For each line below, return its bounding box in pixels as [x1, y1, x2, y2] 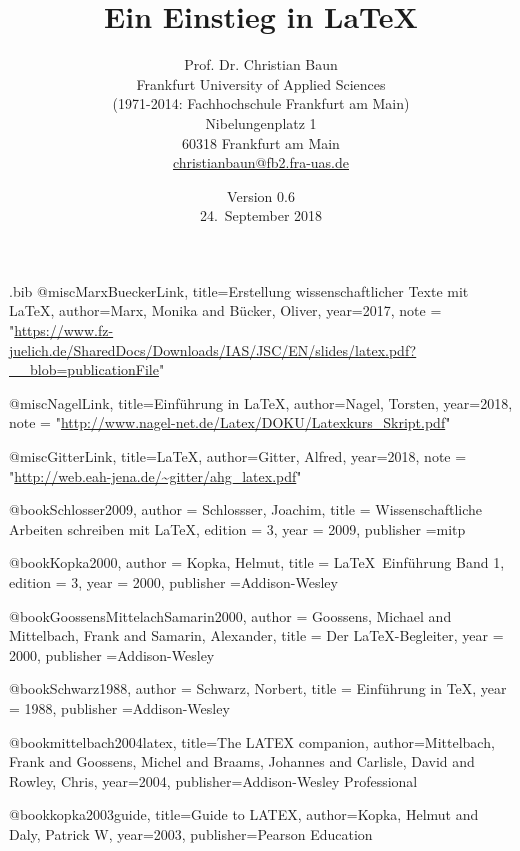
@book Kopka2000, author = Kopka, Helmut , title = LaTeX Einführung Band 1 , [9, 552, 505, 573]
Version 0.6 [227, 185, 295, 206]
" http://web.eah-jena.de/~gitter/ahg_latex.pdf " [9, 465, 302, 486]
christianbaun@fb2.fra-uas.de [172, 152, 350, 173]
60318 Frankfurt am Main [182, 132, 340, 153]
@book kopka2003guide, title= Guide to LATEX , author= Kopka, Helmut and [9, 804, 479, 825]
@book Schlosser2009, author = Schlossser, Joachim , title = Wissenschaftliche [9, 499, 483, 520]
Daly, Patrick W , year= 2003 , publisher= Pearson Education [9, 823, 373, 844]
